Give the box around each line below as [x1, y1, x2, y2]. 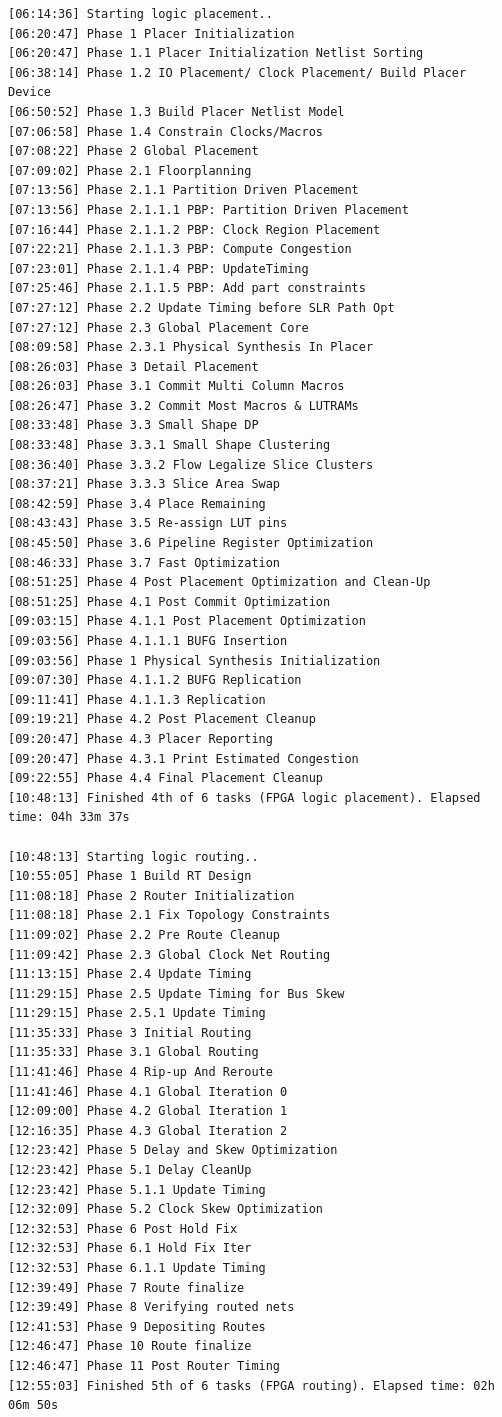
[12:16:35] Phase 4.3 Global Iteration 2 [8, 1123, 288, 1138]
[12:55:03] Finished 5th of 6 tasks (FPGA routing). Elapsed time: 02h [8, 1378, 495, 1393]
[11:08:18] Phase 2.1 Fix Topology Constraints [8, 908, 331, 923]
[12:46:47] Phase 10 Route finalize [8, 1339, 252, 1354]
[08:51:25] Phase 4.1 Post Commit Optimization [8, 594, 331, 609]
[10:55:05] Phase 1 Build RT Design [8, 869, 252, 884]
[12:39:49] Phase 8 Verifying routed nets [8, 1300, 295, 1315]
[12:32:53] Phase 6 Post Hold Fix [8, 1221, 238, 1236]
